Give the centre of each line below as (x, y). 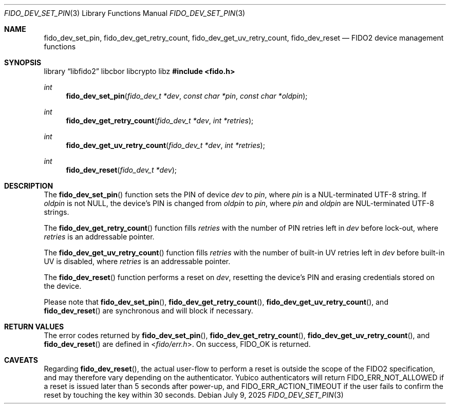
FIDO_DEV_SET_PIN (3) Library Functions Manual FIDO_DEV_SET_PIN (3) (125, 13)
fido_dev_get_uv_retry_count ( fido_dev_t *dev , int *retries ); (165, 145)
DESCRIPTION (29, 186)
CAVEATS (21, 360)
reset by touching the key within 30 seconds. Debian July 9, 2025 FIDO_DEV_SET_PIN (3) (194, 395)
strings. (57, 212)
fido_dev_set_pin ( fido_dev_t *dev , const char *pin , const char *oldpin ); (187, 96)
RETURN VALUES (34, 327)
